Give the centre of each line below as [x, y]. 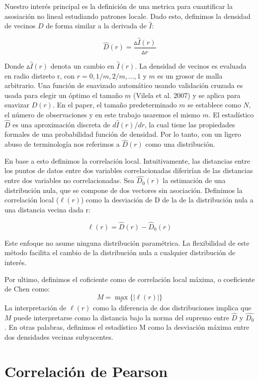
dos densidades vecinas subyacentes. [59, 337]
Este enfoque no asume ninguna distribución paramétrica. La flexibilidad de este [127, 242]
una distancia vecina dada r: [47, 210]
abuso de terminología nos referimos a [62, 144]
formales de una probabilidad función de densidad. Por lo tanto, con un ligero [123, 134]
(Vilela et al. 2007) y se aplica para [187, 95]
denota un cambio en [82, 66]
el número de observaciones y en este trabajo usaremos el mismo [102, 115]
